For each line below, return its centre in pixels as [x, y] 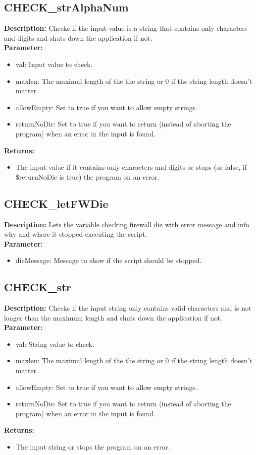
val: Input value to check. [54, 64]
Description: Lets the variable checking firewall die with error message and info [127, 224]
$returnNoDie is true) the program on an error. [87, 176]
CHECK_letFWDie [56, 203]
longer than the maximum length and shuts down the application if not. [113, 317]
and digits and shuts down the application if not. [78, 37]
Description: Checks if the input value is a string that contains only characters [126, 28]
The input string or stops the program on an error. [93, 447]
